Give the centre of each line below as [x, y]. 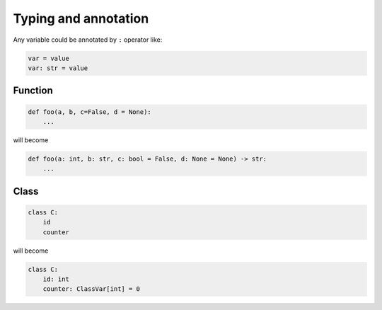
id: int [56, 279]
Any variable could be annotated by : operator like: [88, 40]
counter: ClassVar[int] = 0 [92, 289]
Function [33, 91]
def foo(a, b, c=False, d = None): [89, 112]
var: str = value [58, 68]
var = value [49, 58]
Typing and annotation [81, 18]
